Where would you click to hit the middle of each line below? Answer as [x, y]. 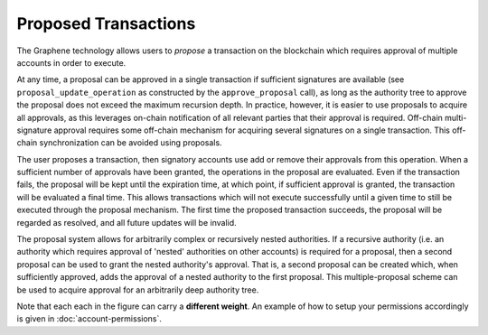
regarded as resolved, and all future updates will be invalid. [127, 222]
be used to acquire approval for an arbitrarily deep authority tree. [138, 290]
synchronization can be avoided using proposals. [131, 143]
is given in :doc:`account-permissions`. [89, 319]
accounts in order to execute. [71, 62]
